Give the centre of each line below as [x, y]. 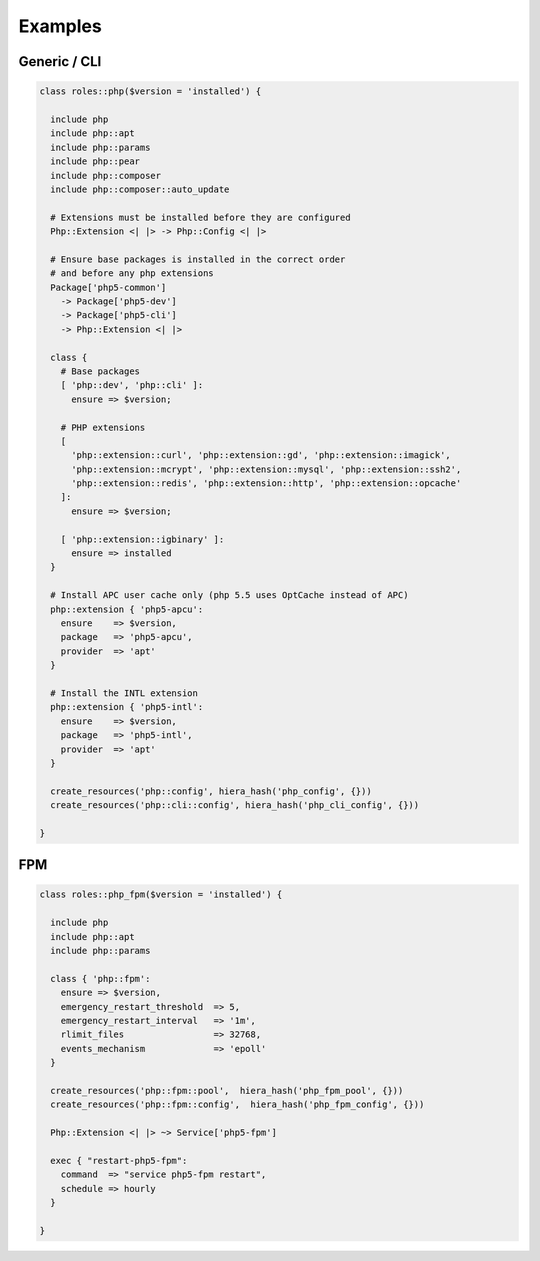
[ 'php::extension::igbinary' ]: [142, 539]
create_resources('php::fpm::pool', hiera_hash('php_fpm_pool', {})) [227, 1090]
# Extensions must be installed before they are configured [200, 217]
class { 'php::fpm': [100, 978]
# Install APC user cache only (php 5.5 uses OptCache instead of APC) [229, 595]
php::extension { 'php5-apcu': [127, 609]
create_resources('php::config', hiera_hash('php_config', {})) [211, 791]
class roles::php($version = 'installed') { [150, 91]
